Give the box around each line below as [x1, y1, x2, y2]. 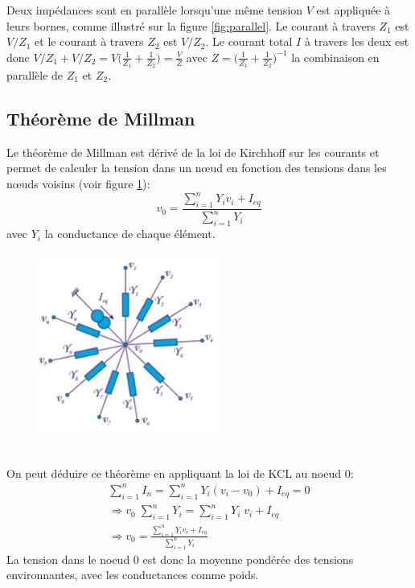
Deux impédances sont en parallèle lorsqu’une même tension [6, 2, 303, 18]
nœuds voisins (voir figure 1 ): [6, 175, 150, 191]
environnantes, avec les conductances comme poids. [6, 566, 259, 583]
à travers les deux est [304, 33, 409, 50]
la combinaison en [291, 48, 380, 65]
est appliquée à [316, 2, 391, 18]
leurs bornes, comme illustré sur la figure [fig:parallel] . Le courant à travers [6, 17, 376, 34]
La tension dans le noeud [6, 550, 130, 567]
